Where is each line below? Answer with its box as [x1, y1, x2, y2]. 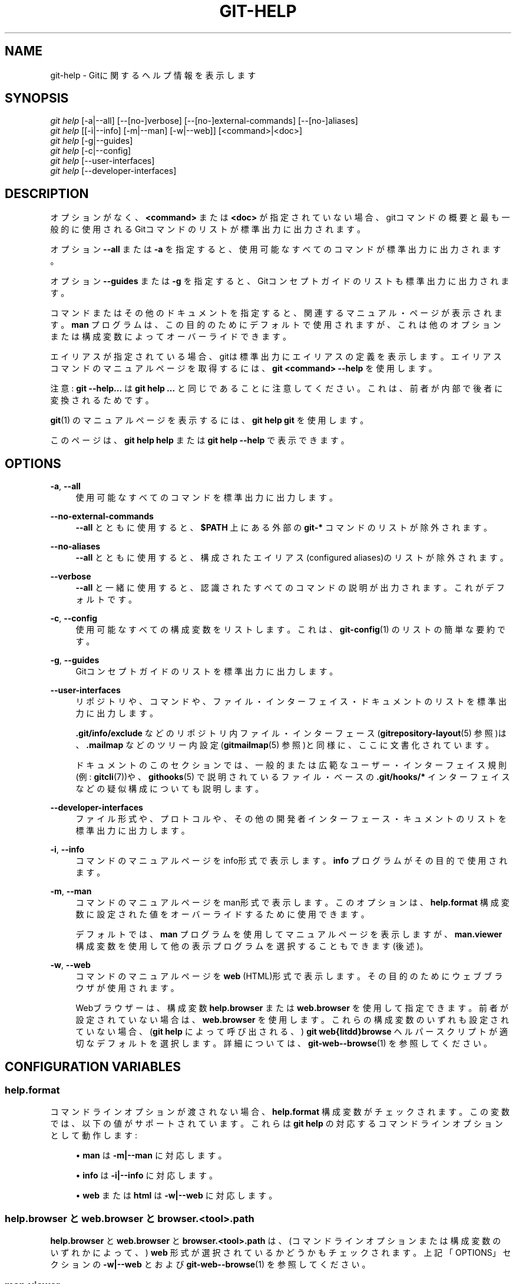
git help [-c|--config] [50, 146, 131, 156]
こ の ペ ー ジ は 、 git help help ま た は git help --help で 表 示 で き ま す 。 [50, 435, 349, 446]
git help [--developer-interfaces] [50, 166, 177, 176]
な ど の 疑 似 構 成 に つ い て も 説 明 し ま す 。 [75, 783, 264, 794]
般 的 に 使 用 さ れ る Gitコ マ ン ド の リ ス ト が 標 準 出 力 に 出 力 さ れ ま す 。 [50, 224, 366, 235]
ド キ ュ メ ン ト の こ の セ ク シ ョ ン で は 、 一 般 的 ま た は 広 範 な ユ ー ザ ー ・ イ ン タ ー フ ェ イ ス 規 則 [75, 760, 507, 771]
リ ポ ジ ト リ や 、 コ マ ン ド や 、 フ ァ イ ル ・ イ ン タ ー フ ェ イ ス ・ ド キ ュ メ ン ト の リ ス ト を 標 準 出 [75, 696, 507, 707]
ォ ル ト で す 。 [75, 594, 137, 605]
